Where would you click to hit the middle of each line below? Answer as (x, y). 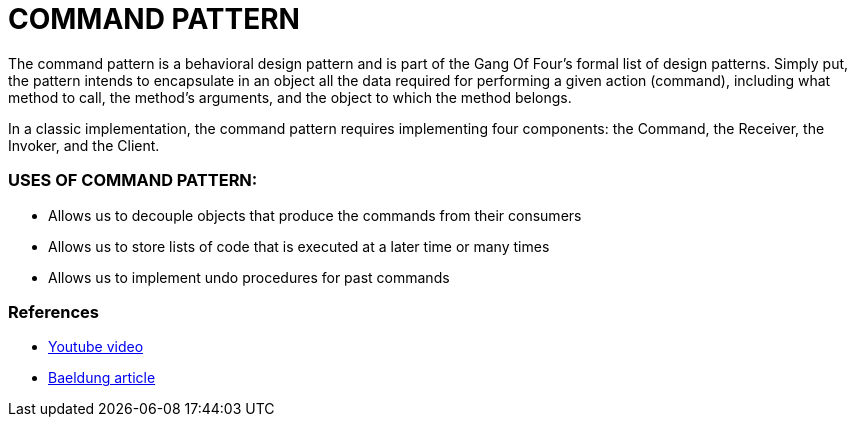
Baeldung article (102, 378)
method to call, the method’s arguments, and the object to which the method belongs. (290, 97)
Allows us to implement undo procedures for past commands (249, 277)
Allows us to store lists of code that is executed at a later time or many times (299, 246)
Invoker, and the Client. (84, 145)
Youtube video (96, 347)
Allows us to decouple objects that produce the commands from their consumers (315, 215)
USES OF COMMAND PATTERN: (133, 180)
